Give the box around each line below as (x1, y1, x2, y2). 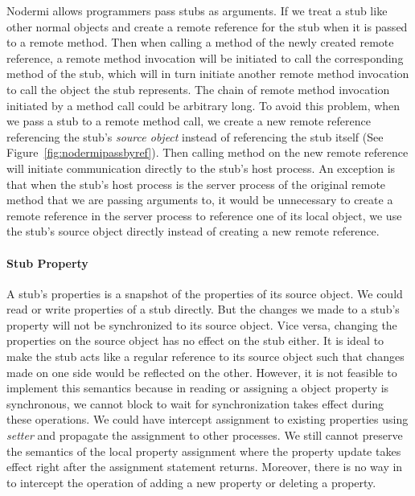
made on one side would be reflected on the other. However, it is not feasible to (6, 363, 397, 380)
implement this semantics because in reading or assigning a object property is (6, 379, 389, 396)
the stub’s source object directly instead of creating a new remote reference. (6, 223, 380, 240)
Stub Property (6, 254, 88, 271)
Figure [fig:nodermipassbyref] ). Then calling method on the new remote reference (6, 144, 409, 161)
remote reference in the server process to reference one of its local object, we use (6, 207, 402, 223)
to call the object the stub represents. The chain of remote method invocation (6, 80, 390, 97)
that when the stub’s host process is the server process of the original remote (6, 175, 386, 192)
